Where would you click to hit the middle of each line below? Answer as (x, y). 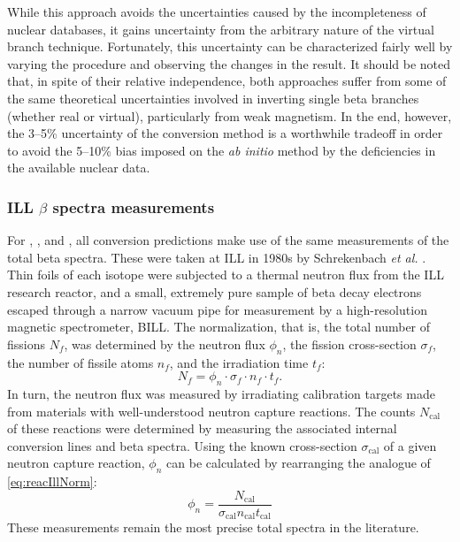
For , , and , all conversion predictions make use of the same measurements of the (228, 240)
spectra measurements (134, 206)
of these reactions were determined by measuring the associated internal (202, 428)
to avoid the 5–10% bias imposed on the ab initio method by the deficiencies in (222, 150)
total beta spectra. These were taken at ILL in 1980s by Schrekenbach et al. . (217, 257)
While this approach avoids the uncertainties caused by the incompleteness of (217, 11)
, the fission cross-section (349, 344)
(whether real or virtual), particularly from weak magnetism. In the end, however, (230, 115)
